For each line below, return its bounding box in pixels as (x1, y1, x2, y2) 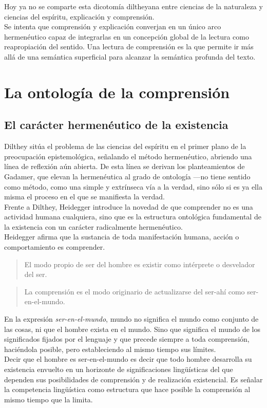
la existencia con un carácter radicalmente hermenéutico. (4, 221, 183, 232)
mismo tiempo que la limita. (4, 394, 93, 404)
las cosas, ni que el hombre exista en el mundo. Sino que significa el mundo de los (4, 323, 261, 334)
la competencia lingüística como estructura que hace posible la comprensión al (4, 384, 251, 395)
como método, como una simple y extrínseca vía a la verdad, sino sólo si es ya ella (4, 181, 262, 192)
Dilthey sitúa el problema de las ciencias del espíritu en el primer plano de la (4, 141, 246, 152)
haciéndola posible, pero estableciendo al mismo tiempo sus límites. (4, 343, 216, 354)
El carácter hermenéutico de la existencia (4, 117, 228, 133)
